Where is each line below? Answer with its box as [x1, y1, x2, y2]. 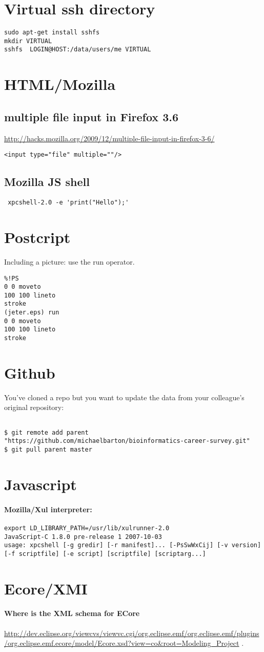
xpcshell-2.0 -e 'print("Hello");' [8, 199, 129, 207]
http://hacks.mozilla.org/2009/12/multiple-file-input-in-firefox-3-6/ [4, 133, 215, 143]
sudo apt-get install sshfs [4, 29, 100, 36]
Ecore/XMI [4, 578, 88, 599]
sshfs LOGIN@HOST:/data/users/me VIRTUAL [4, 46, 151, 53]
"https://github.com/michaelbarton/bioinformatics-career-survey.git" [4, 437, 250, 445]
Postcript [4, 226, 71, 247]
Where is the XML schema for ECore [4, 608, 140, 619]
